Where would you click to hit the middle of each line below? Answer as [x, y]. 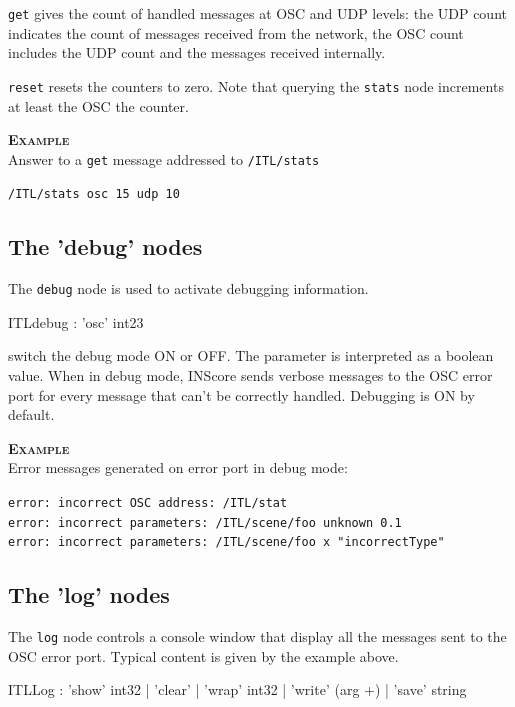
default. [31, 414]
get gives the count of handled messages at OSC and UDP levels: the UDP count [257, 13]
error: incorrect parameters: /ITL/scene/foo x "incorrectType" [226, 542]
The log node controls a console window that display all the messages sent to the [257, 636]
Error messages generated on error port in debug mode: [178, 467]
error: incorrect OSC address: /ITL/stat [148, 503]
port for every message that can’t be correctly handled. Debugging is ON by [241, 394]
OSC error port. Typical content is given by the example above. [203, 655]
